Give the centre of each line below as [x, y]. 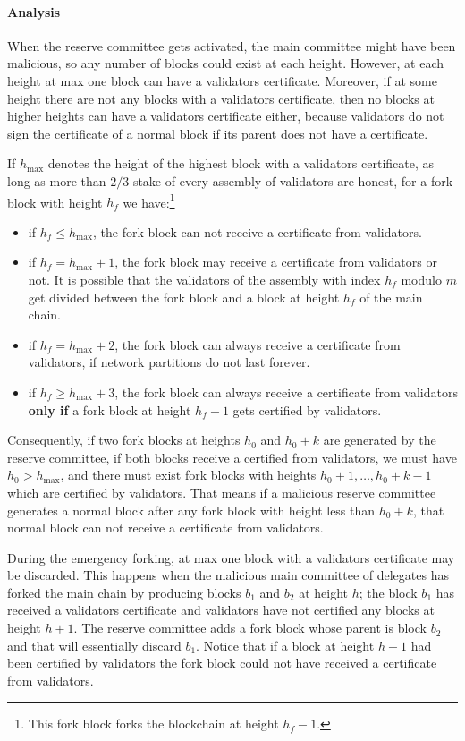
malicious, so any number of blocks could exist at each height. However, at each [225, 63]
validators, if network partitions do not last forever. [169, 362]
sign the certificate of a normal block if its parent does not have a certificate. [218, 133]
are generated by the [380, 440]
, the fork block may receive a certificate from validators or [276, 262]
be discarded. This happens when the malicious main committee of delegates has [228, 575]
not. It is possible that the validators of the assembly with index [204, 279]
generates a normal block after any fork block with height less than [191, 510]
